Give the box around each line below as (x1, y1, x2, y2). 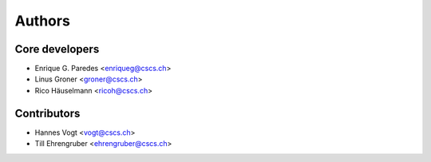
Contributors (14, 106, 81, 120)
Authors (14, 12, 71, 30)
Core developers (14, 42, 100, 56)
